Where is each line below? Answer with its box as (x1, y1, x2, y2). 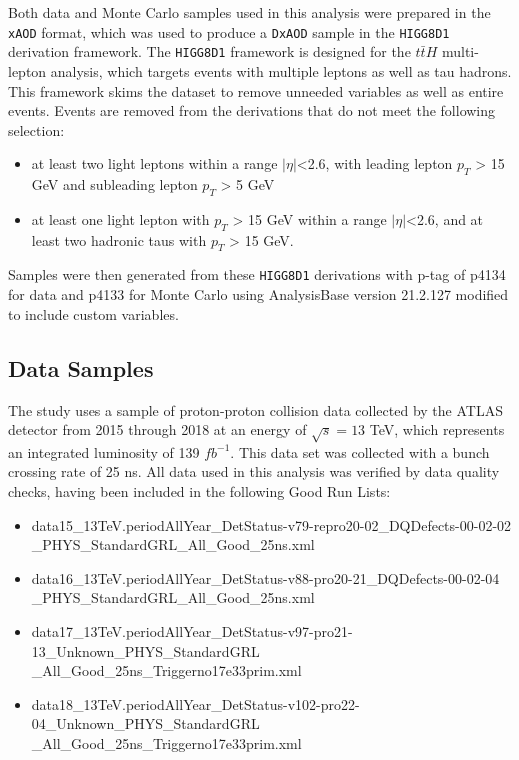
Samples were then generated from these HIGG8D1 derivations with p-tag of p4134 (8, 264, 506, 285)
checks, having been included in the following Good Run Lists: (8, 481, 391, 502)
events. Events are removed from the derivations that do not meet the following (8, 100, 496, 121)
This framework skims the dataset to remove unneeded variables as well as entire (8, 80, 504, 101)
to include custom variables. (8, 303, 179, 324)
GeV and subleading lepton (31, 174, 198, 195)
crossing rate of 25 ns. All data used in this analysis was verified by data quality (8, 461, 500, 482)
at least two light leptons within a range (31, 153, 278, 174)
